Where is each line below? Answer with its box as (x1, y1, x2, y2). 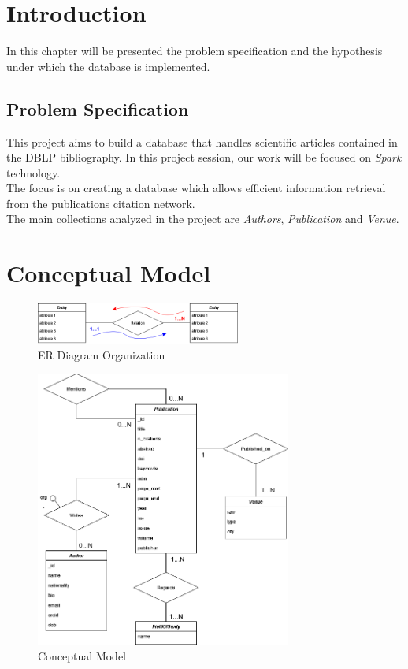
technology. (6, 164, 61, 180)
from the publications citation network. (6, 195, 195, 211)
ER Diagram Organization (38, 346, 165, 362)
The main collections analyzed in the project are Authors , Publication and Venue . (6, 210, 399, 227)
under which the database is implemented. (6, 58, 210, 74)
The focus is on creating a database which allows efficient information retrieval (6, 180, 386, 196)
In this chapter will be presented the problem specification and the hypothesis (6, 43, 383, 59)
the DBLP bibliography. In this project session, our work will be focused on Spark (6, 149, 402, 165)
